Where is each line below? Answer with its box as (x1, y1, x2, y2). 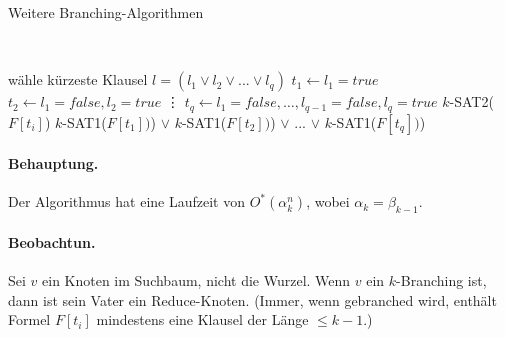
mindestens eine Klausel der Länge (96, 309, 309, 330)
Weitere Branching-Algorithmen (8, 2, 204, 22)
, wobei (306, 191, 350, 212)
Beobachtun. (8, 231, 96, 252)
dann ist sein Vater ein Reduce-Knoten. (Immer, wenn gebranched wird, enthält (8, 289, 497, 310)
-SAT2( (449, 91, 494, 112)
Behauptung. (8, 153, 99, 174)
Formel (8, 309, 51, 330)
